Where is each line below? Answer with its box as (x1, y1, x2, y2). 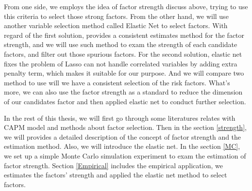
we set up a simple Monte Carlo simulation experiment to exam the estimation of (4, 150, 246, 160)
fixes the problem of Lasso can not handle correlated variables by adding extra (4, 58, 237, 68)
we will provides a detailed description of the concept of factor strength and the (4, 131, 241, 142)
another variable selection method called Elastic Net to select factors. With (4, 20, 228, 31)
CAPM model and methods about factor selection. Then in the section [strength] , (4, 122, 247, 132)
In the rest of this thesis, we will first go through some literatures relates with (4, 112, 235, 123)
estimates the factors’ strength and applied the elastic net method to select (4, 170, 227, 180)
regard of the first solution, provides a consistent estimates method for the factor (4, 30, 245, 40)
